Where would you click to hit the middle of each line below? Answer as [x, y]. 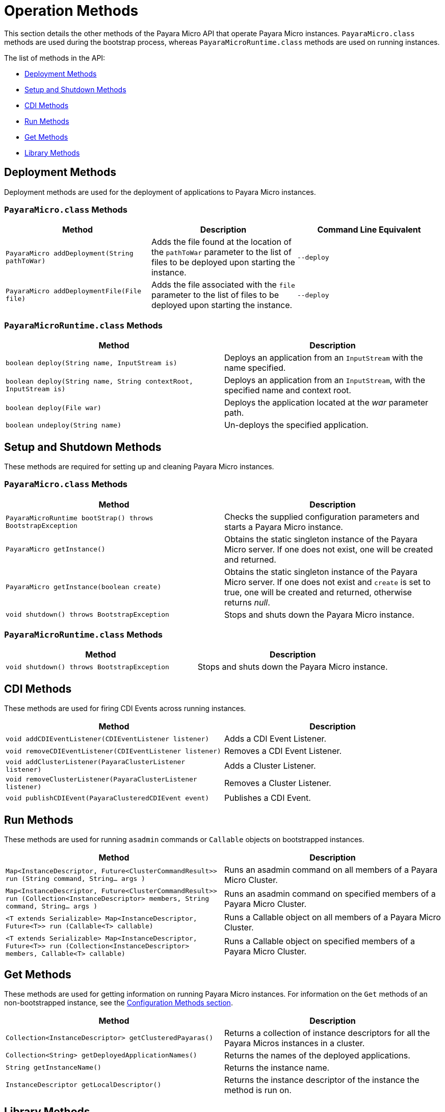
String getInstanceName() [54, 1068]
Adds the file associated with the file [223, 285]
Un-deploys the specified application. [296, 425]
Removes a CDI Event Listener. [283, 751]
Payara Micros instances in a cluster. [295, 1043]
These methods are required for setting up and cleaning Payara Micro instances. [139, 466]
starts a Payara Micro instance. [284, 527]
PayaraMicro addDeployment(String [70, 254]
